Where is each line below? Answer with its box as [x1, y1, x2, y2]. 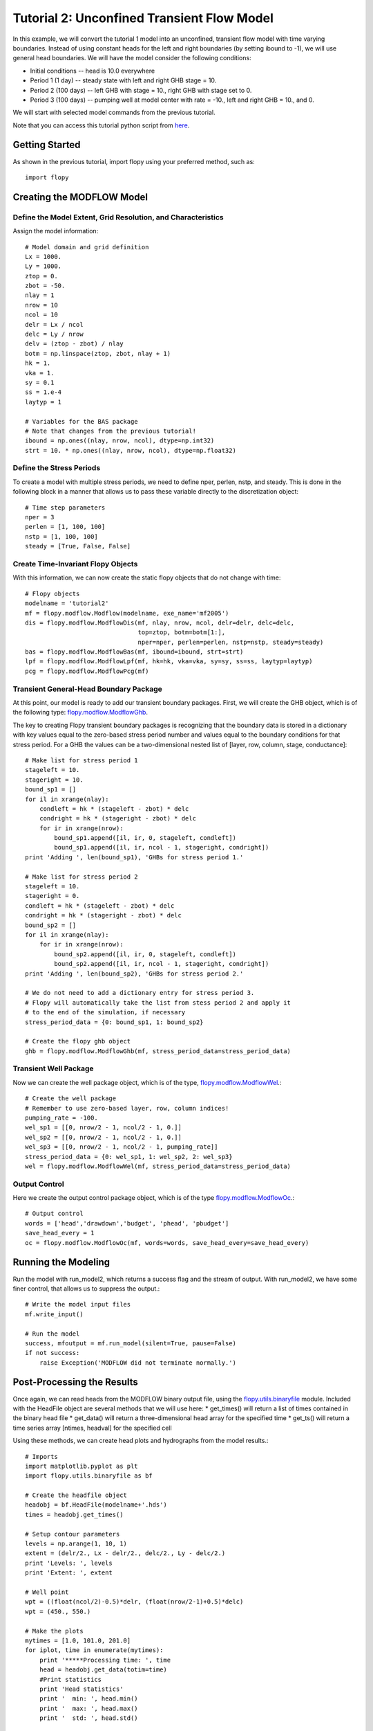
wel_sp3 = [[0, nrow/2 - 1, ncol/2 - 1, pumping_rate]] [25, 1143, 218, 1151]
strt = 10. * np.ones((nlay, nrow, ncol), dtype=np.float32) [25, 447, 236, 454]
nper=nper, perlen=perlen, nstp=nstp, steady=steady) [137, 638, 324, 646]
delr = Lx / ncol [25, 321, 84, 328]
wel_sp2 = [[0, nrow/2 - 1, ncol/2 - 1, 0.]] [25, 1133, 182, 1141]
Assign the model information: [12, 227, 99, 235]
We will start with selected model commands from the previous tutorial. [12, 108, 216, 117]
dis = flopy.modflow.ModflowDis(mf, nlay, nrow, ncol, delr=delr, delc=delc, [25, 618, 295, 627]
